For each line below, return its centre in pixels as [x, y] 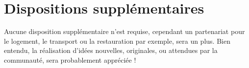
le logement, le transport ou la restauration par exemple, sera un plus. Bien [117, 41]
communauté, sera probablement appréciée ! [70, 59]
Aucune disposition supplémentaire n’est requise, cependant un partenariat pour [124, 31]
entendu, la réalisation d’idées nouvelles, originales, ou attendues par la [111, 50]
